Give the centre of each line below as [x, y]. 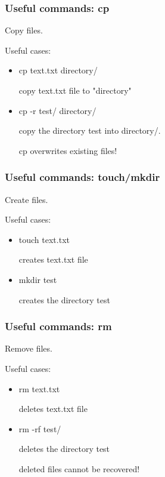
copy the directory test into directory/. [90, 130]
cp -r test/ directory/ [57, 110]
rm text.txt [39, 388]
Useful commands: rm [58, 326]
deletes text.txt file [53, 409]
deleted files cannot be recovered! [79, 468]
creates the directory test [64, 299]
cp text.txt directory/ [58, 70]
